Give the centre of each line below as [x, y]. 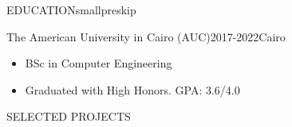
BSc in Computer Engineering [99, 63]
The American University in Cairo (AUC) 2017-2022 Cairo [146, 36]
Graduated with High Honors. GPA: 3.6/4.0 [132, 89]
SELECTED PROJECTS [69, 116]
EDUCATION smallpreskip [71, 10]
